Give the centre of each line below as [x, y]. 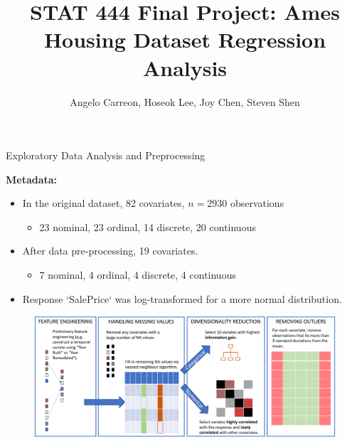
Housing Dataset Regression [185, 39]
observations [257, 203]
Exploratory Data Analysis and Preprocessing [106, 155]
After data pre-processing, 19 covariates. [110, 251]
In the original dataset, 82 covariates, [103, 203]
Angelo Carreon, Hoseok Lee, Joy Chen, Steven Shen [185, 101]
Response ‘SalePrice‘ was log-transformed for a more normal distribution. [182, 298]
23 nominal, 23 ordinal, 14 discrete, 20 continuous [148, 226]
